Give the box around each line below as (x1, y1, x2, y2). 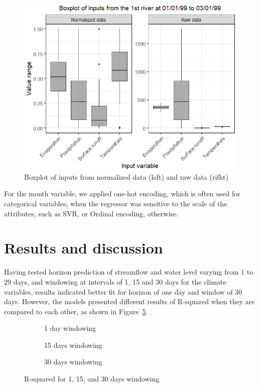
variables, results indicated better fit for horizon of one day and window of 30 (4, 286, 242, 297)
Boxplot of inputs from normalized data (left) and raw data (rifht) (24, 171, 228, 182)
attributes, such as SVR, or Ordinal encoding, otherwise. (4, 208, 179, 218)
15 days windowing (44, 339, 102, 350)
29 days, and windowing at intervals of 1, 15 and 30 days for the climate (4, 276, 226, 287)
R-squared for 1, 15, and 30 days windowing (24, 373, 160, 384)
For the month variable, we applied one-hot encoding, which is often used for (4, 188, 240, 199)
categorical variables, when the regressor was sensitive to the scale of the (4, 198, 227, 209)
